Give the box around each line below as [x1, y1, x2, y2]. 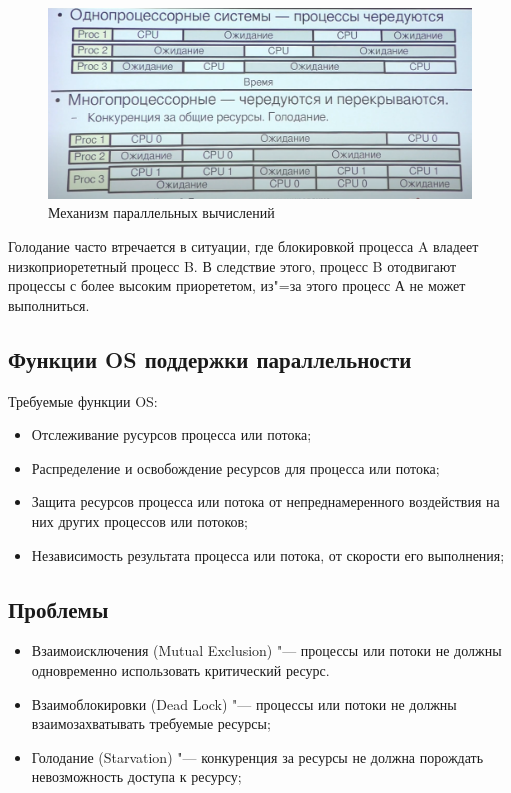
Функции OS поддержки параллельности [8, 343, 412, 374]
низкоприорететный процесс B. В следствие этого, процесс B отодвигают [8, 255, 457, 276]
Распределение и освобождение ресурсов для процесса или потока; [31, 457, 440, 478]
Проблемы [8, 593, 109, 624]
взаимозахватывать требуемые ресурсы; [31, 713, 271, 734]
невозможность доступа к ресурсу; [31, 766, 242, 787]
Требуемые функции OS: [8, 390, 158, 411]
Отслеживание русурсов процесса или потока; [31, 424, 312, 445]
